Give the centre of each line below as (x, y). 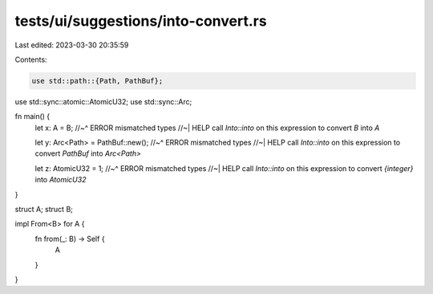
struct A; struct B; (44, 210)
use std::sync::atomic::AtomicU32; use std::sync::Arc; (103, 101)
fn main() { (32, 116)
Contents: (31, 59)
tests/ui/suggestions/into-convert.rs (141, 21)
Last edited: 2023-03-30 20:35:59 (72, 45)
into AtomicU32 (61, 180)
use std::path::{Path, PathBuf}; (97, 81)
